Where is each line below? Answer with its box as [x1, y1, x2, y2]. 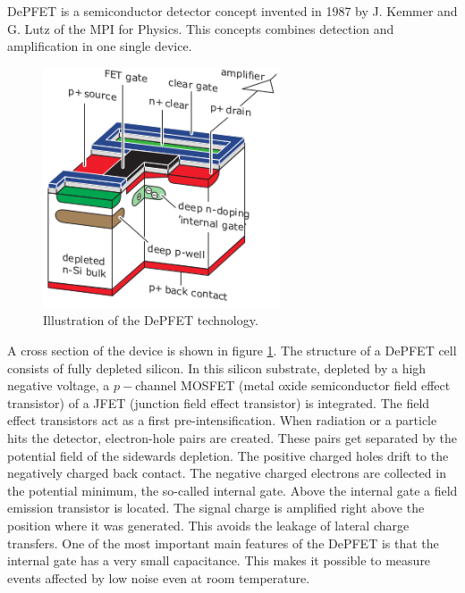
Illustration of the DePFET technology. [43, 311, 258, 330]
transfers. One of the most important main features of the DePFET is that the [7, 533, 439, 552]
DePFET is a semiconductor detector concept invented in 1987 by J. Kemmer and [7, 2, 458, 20]
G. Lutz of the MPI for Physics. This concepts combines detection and [7, 19, 394, 38]
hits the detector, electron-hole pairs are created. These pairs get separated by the [7, 429, 458, 447]
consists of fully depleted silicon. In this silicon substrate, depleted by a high [7, 358, 427, 377]
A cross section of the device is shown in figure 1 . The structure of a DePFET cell [7, 341, 457, 360]
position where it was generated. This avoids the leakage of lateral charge [7, 515, 410, 534]
